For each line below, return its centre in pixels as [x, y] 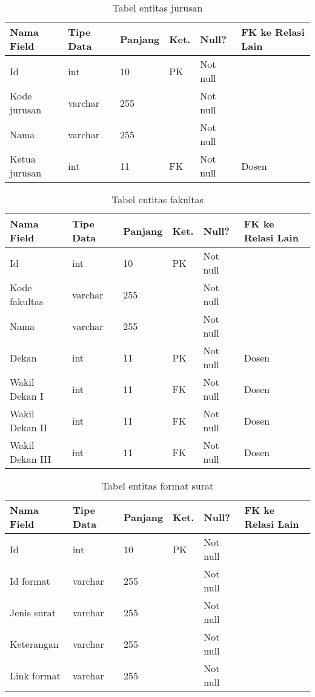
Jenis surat [33, 612]
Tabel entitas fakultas [157, 199]
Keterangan [34, 644]
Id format [30, 581]
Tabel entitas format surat [157, 486]
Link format [35, 675]
